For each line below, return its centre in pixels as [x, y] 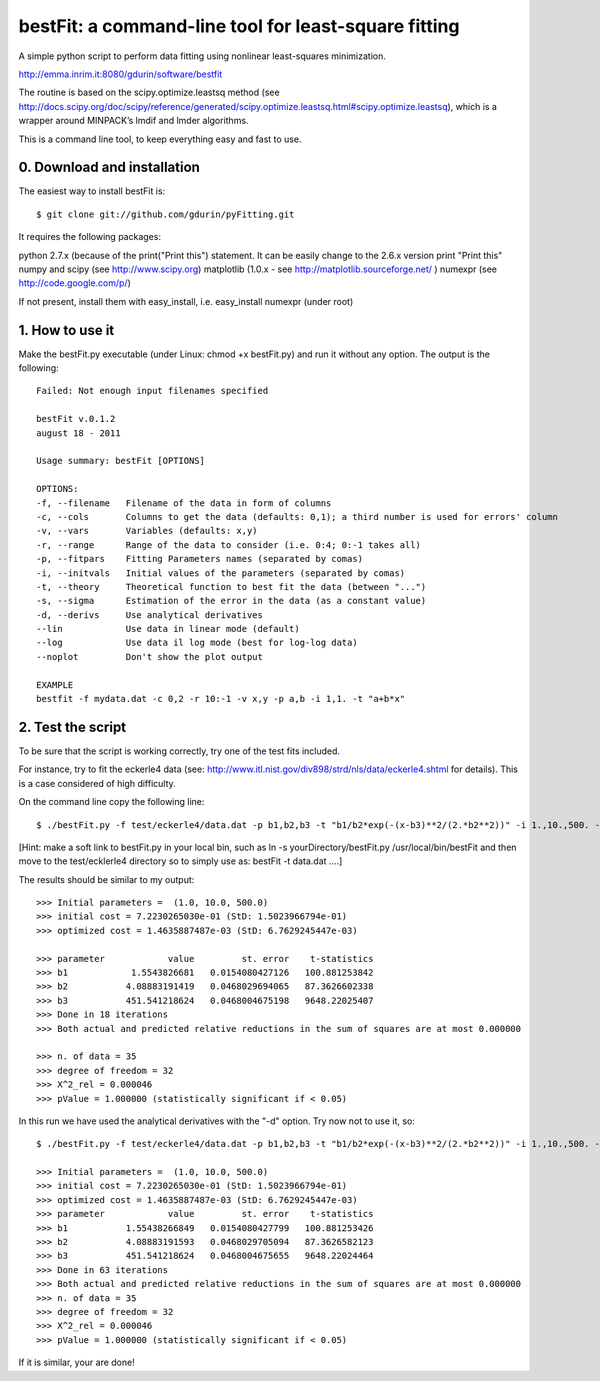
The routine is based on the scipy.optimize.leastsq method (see [149, 92]
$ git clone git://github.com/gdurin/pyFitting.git [165, 214]
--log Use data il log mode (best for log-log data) [197, 643]
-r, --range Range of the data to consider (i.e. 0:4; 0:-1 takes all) [229, 544]
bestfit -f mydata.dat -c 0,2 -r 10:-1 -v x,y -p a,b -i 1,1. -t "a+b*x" [221, 699]
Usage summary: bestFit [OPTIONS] [120, 461]
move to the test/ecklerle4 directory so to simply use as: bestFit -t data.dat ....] [180, 861]
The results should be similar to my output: [106, 879]
